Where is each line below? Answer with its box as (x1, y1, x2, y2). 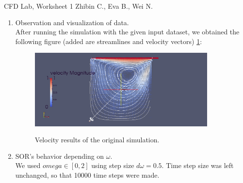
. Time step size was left (162, 160, 234, 170)
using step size (91, 160, 134, 170)
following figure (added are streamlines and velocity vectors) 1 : (15, 36, 202, 46)
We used (15, 160, 41, 170)
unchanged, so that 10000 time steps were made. (15, 169, 160, 180)
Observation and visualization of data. (15, 17, 129, 27)
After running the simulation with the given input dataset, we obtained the (15, 27, 240, 37)
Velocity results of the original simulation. (34, 135, 160, 145)
